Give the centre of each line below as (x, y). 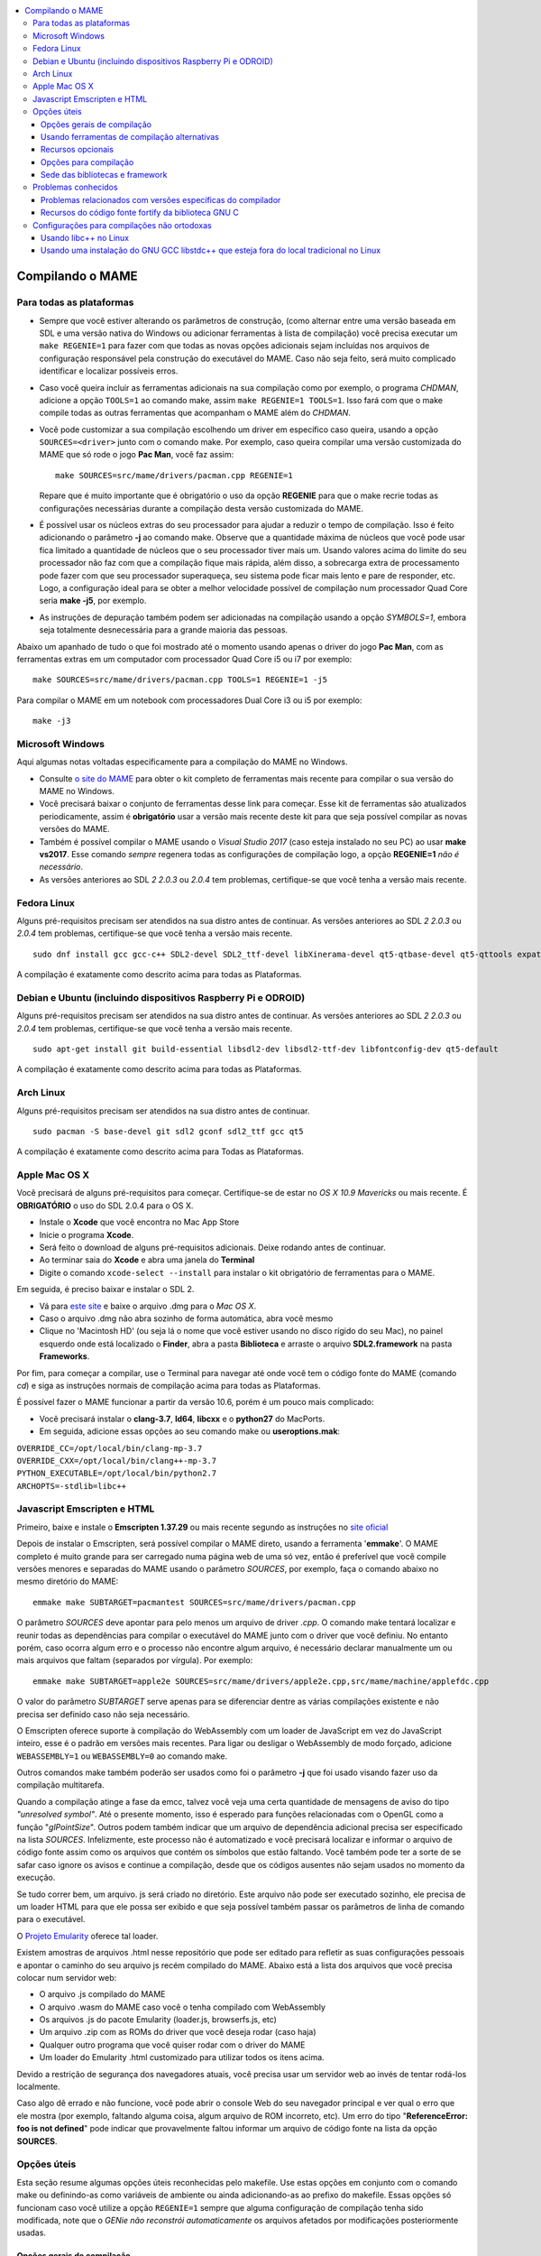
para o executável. (51, 1919)
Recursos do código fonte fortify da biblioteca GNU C (140, 213)
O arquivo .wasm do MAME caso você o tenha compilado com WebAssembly (183, 2007)
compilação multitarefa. (60, 1785)
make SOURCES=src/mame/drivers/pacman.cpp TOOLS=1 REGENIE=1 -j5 (180, 680)
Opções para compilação (87, 162)
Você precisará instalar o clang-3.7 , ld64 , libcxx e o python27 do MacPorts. (182, 1419)
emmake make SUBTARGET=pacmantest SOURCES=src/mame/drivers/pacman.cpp (194, 1602)
